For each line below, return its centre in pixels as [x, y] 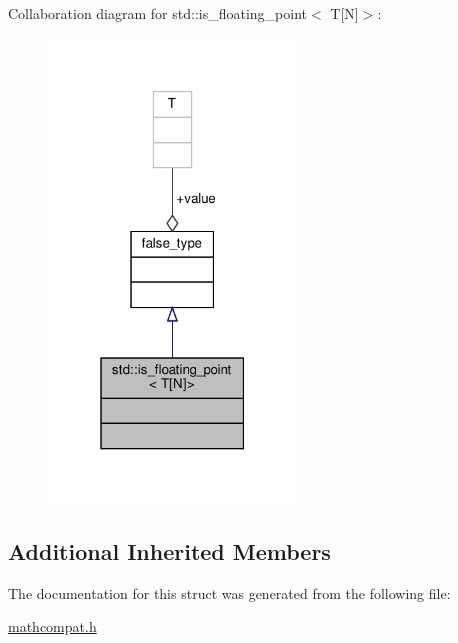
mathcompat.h [52, 626]
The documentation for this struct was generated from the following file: [229, 592]
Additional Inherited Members [169, 550]
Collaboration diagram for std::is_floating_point [158, 13]
